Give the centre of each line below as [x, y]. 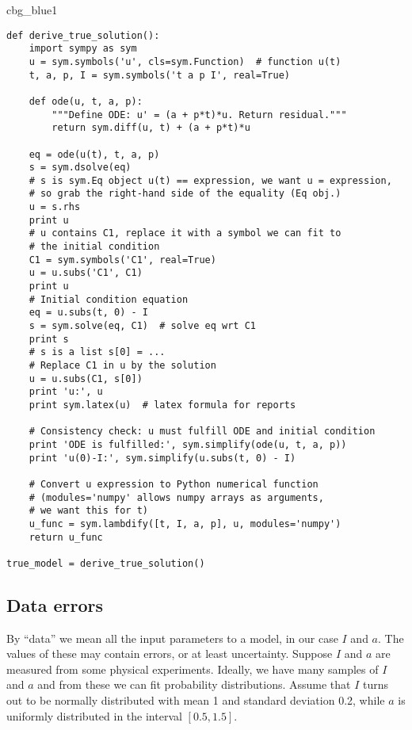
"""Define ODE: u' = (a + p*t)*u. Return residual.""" [199, 115]
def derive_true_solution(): [83, 35]
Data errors [55, 604]
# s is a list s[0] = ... [97, 352]
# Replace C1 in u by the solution [122, 365]
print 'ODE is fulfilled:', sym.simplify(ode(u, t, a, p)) [188, 444]
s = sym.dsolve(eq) [80, 168]
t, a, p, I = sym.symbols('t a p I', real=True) [159, 75]
